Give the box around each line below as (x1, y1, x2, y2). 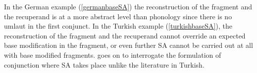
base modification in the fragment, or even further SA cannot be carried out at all (4, 40, 253, 50)
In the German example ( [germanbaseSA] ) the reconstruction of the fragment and (4, 1, 252, 11)
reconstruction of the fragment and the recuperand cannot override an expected (4, 30, 246, 40)
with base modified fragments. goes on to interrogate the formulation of (4, 49, 221, 60)
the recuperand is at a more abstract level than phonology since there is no (4, 11, 232, 21)
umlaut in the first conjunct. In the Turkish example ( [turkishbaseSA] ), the (4, 21, 232, 31)
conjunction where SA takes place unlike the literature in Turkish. (4, 59, 205, 70)
